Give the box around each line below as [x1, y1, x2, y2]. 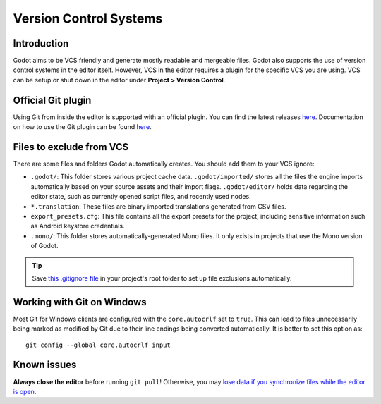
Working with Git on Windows [13, 296, 147, 308]
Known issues [13, 359, 77, 371]
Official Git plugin [13, 94, 92, 106]
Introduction [13, 37, 69, 49]
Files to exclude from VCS [13, 141, 129, 153]
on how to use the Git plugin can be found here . [13, 123, 152, 131]
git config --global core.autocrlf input [25, 341, 171, 349]
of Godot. [30, 242, 59, 250]
